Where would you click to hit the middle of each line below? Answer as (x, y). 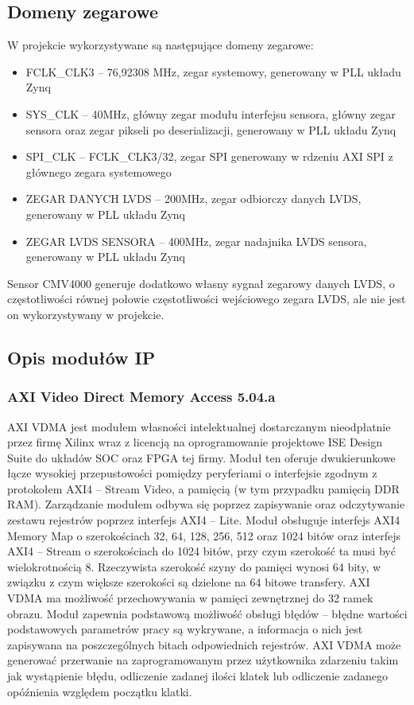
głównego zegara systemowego (99, 171)
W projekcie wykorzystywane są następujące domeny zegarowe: (161, 45)
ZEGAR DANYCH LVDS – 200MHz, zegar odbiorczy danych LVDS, (193, 199)
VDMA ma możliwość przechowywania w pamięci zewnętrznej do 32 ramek (190, 598)
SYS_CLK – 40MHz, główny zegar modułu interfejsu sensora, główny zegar (211, 113)
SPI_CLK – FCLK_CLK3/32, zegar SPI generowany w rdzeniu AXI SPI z (209, 156)
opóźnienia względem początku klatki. (100, 691)
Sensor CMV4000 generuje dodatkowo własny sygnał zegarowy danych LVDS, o (201, 283)
